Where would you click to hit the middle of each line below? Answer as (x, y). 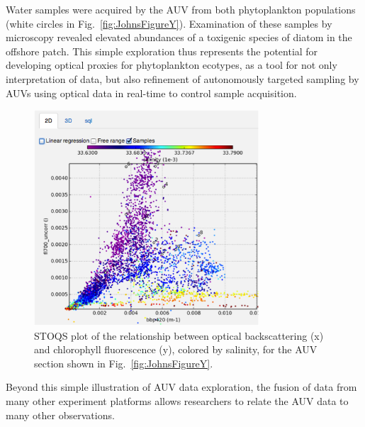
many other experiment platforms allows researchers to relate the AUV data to (177, 400)
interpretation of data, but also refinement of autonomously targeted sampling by (182, 78)
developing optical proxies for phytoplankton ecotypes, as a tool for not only (172, 65)
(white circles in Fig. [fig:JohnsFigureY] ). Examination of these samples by (169, 23)
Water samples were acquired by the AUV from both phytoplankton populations (181, 9)
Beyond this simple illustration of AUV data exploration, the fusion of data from (181, 387)
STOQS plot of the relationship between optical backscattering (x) (179, 335)
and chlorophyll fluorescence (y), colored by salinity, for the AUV (176, 349)
